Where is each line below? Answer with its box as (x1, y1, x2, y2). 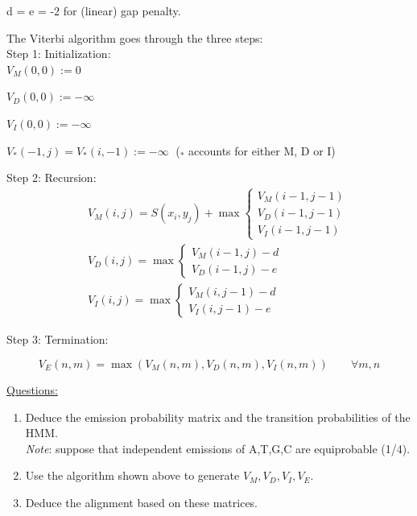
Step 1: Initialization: (6, 45, 111, 62)
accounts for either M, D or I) (188, 142, 336, 159)
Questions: (6, 382, 58, 398)
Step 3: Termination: (6, 331, 109, 348)
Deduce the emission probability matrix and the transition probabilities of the (25, 408, 411, 425)
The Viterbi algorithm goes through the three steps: (6, 29, 263, 46)
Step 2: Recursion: (6, 169, 97, 186)
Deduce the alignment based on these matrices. (25, 493, 258, 510)
